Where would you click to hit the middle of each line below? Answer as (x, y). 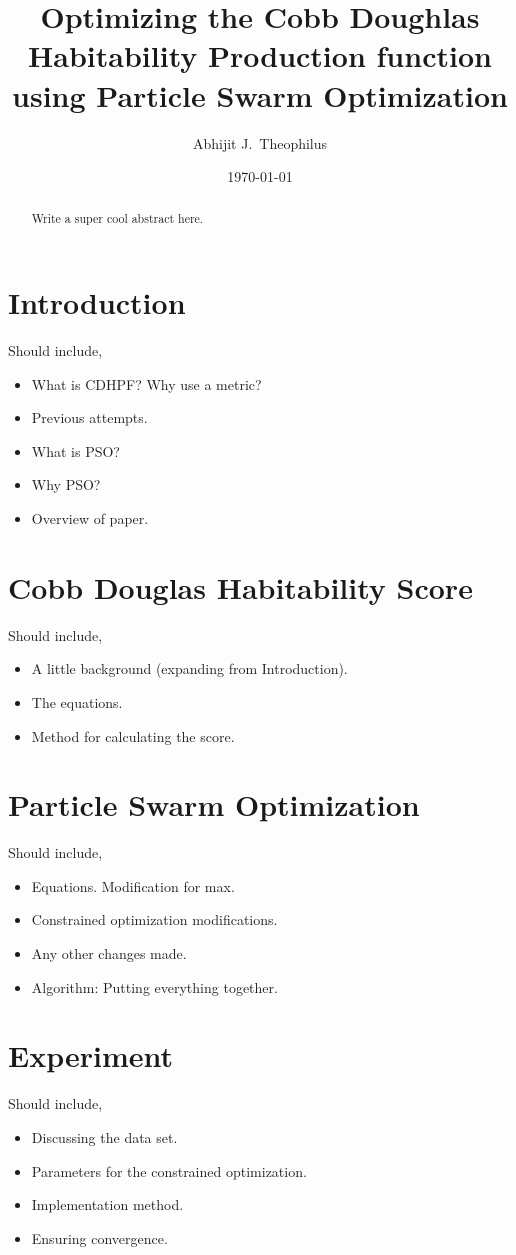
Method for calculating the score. (133, 735)
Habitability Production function (260, 55)
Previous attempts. (89, 417)
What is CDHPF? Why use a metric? (146, 383)
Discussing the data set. (104, 1136)
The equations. (77, 701)
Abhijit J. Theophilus (260, 142)
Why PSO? (66, 484)
